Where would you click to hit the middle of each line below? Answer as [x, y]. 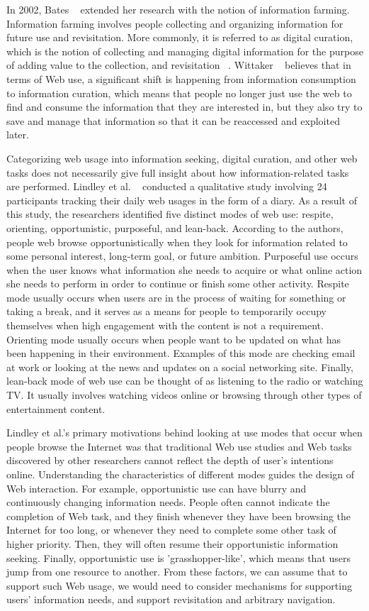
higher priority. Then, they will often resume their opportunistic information [172, 543]
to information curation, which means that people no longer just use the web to [179, 93]
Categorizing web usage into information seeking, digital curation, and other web [182, 158]
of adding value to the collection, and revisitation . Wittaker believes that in [179, 65]
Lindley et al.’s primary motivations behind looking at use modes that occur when [184, 433]
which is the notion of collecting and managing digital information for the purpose [185, 51]
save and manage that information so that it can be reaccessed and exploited [173, 120]
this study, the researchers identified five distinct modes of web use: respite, [170, 214]
